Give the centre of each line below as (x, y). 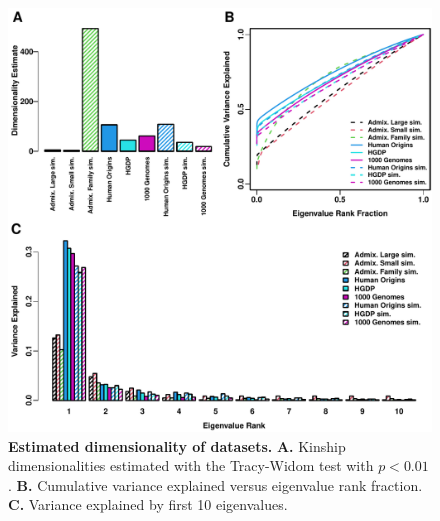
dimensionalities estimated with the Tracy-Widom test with (191, 465)
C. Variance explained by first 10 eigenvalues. (148, 504)
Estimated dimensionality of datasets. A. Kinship (177, 445)
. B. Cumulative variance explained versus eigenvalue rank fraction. (215, 484)
